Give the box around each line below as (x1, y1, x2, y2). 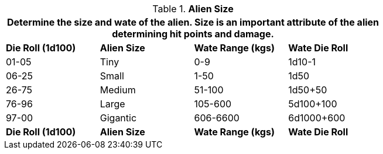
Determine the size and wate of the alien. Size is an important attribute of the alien (6, 16, 379, 28)
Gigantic (100, 112, 137, 124)
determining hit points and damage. (112, 28, 274, 40)
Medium (100, 84, 136, 96)
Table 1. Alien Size (152, 3, 234, 15)
